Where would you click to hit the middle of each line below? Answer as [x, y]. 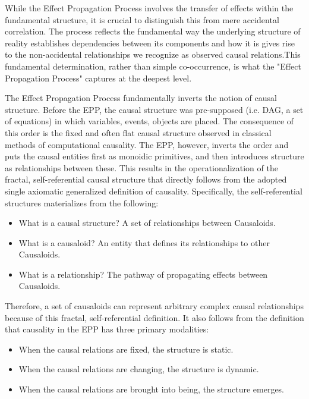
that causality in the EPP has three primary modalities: [107, 329]
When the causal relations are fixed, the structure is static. [126, 349]
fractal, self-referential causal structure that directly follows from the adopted [146, 179]
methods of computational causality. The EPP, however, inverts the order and [147, 144]
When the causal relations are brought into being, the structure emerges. [152, 389]
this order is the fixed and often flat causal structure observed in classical [138, 132]
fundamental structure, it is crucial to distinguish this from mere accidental [142, 19]
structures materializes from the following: [82, 202]
